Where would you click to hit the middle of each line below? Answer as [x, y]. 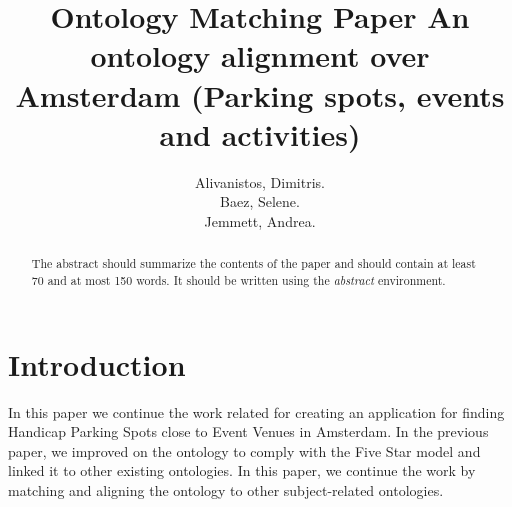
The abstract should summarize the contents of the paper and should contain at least [253, 263]
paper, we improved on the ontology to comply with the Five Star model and [244, 450]
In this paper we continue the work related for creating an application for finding [256, 411]
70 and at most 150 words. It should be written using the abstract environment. [238, 279]
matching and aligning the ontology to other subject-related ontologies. [226, 489]
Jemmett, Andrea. [260, 220]
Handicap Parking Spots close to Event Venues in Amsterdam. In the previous [248, 431]
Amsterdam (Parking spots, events [260, 94]
